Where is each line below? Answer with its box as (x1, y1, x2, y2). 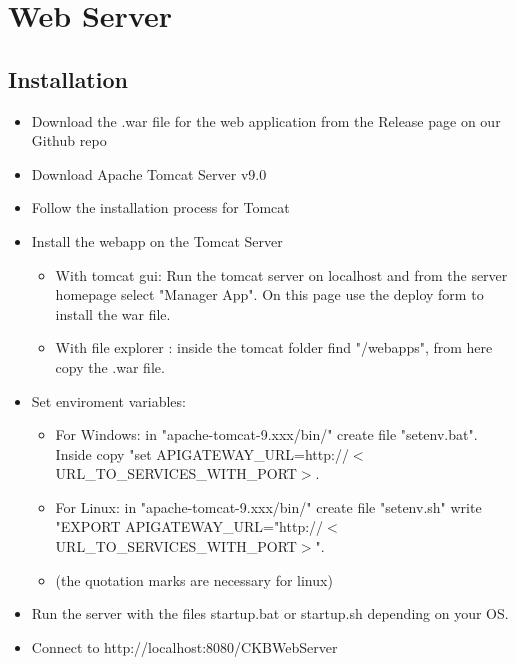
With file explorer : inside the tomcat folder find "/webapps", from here (55, 337, 493, 358)
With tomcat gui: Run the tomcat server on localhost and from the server (55, 264, 508, 285)
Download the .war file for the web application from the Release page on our (31, 110, 501, 131)
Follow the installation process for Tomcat (31, 197, 290, 218)
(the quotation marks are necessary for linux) (55, 569, 333, 590)
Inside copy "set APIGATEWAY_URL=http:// (55, 443, 349, 464)
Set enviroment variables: (31, 390, 186, 411)
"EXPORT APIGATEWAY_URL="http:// (55, 516, 324, 537)
